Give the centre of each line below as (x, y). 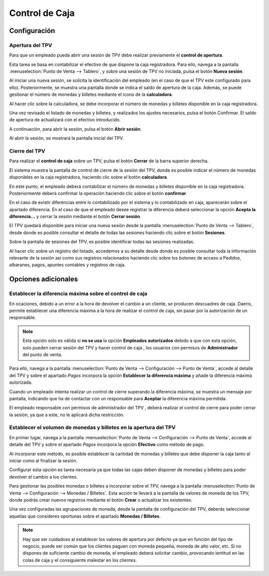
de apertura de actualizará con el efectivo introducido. (65, 120)
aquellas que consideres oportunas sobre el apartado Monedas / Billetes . (85, 516)
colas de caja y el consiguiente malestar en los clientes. (80, 560)
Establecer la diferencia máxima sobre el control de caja (78, 293)
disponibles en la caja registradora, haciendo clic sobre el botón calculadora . (89, 177)
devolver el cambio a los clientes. (44, 477)
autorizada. (21, 382)
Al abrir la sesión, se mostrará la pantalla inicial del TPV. (67, 138)
